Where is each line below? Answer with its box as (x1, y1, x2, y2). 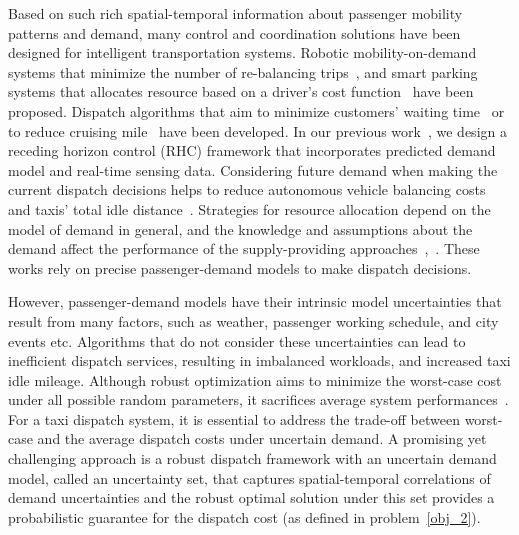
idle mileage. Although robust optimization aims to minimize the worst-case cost (8, 369, 502, 390)
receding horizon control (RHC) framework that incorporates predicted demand (8, 140, 496, 161)
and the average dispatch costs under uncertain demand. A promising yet (37, 428, 487, 449)
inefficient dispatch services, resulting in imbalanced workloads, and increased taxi (8, 350, 511, 371)
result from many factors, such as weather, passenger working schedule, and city (8, 310, 499, 331)
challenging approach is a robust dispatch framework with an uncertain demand (8, 448, 497, 469)
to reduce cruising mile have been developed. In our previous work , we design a (8, 120, 507, 141)
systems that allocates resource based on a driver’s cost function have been (8, 81, 474, 102)
